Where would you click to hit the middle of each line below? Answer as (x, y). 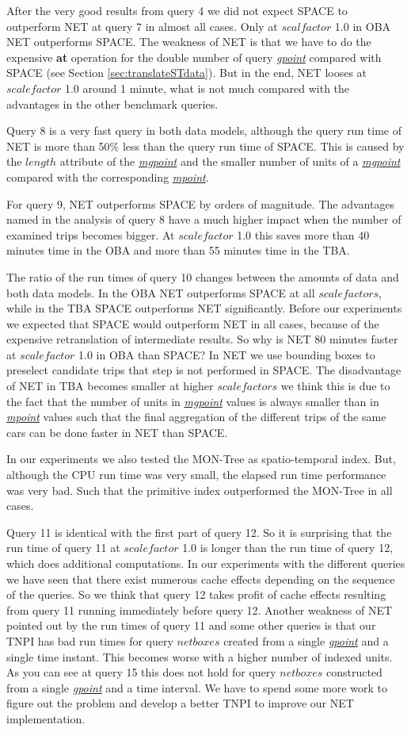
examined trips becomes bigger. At (91, 234)
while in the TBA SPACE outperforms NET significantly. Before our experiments (204, 308)
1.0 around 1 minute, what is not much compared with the (207, 88)
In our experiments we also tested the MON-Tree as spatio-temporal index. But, (201, 459)
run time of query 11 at (63, 548)
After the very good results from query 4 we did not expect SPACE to (177, 10)
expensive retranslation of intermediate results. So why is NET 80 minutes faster (202, 339)
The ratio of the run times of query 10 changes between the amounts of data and (203, 276)
